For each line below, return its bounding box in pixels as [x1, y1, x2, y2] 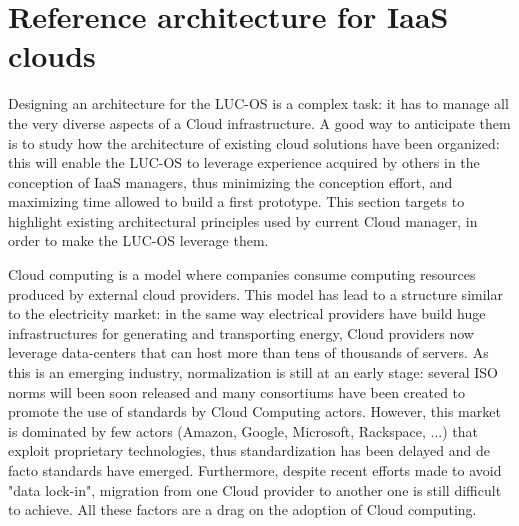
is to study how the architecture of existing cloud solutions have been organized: [8, 132, 500, 153]
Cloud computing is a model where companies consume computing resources [8, 264, 476, 285]
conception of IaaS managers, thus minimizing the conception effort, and [8, 171, 453, 192]
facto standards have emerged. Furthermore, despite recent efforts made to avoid [8, 460, 502, 480]
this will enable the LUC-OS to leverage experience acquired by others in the [8, 152, 480, 173]
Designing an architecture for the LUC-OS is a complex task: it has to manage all [8, 93, 509, 114]
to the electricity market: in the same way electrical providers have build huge [8, 303, 486, 324]
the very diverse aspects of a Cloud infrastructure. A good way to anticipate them [8, 112, 511, 133]
